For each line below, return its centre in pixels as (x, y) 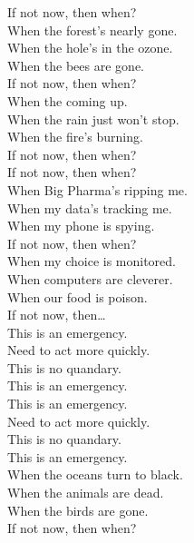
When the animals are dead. (86, 493)
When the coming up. (68, 100)
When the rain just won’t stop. (93, 118)
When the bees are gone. (76, 65)
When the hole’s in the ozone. (90, 48)
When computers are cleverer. (90, 278)
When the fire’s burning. (75, 137)
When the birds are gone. (78, 510)
